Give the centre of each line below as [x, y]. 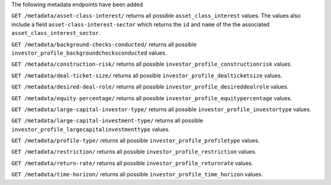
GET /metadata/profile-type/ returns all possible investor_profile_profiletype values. [135, 141]
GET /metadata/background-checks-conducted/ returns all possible [104, 44]
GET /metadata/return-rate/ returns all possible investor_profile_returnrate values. [132, 163]
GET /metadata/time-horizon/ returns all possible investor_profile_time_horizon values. [137, 175]
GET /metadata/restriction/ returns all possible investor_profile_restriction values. [134, 152]
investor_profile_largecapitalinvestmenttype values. [91, 129]
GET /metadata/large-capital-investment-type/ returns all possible [107, 120]
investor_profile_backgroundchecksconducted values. [89, 53]
